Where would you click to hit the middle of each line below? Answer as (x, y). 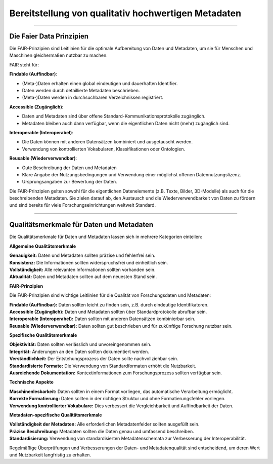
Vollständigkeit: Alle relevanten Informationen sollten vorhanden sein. (83, 269)
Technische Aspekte (32, 382)
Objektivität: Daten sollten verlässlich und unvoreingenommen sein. (80, 344)
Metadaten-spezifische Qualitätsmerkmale (56, 415)
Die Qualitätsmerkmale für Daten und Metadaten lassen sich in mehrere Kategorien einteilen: (106, 237)
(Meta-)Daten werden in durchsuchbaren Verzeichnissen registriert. (93, 98)
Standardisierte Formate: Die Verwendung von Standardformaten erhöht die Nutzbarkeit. (103, 366)
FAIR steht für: (24, 65)
